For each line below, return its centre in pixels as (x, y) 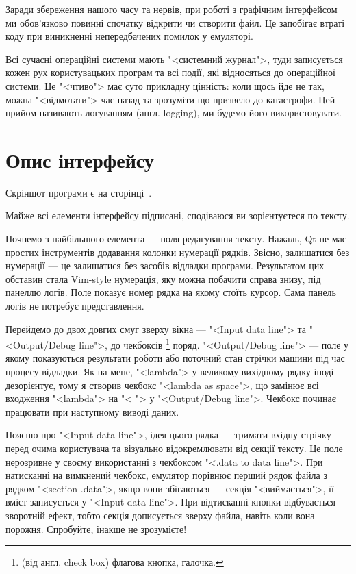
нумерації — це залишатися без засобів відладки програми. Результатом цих (165, 265)
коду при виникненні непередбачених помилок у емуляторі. (129, 36)
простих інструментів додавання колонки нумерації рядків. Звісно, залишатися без (178, 252)
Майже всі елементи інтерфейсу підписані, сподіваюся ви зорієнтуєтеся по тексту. (178, 215)
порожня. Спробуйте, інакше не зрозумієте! (96, 528)
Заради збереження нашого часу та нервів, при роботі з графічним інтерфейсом (171, 9)
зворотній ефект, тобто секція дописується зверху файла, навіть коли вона (160, 515)
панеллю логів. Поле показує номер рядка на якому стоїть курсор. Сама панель (171, 292)
